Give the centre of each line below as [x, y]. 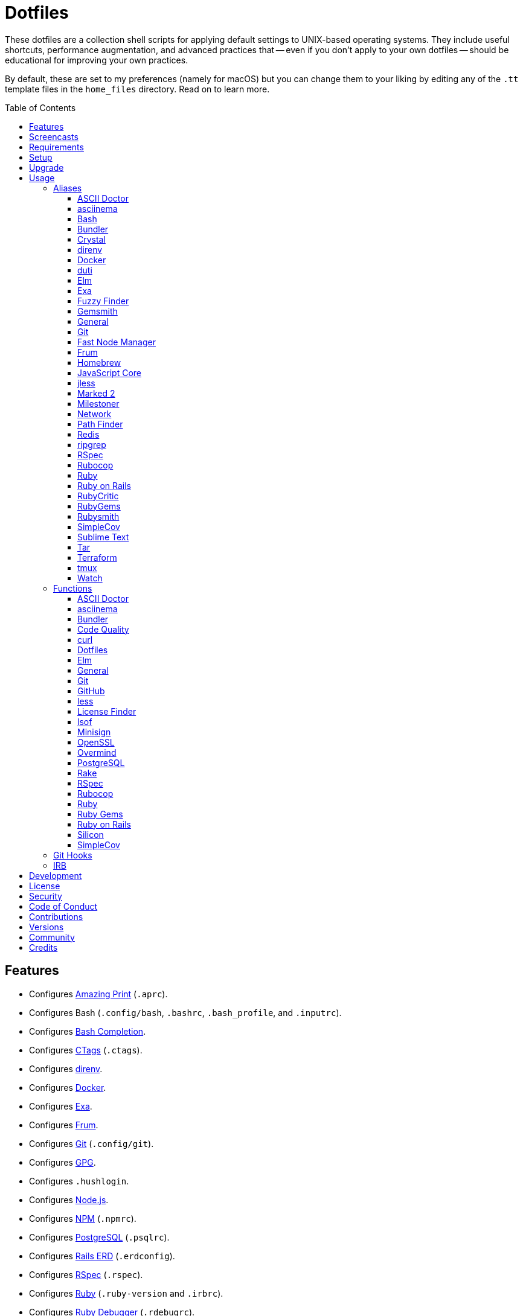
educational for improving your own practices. [97, 60]
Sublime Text [103, 537]
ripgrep [92, 444]
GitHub [91, 691]
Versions [47, 927]
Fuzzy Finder [103, 301]
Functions [73, 588]
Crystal [91, 239]
